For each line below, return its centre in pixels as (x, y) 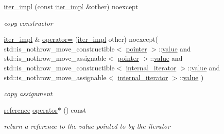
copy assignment (28, 93)
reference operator (31, 109)
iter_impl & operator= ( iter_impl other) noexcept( (81, 39)
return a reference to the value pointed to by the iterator (87, 126)
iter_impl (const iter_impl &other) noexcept (71, 6)
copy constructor (28, 23)
